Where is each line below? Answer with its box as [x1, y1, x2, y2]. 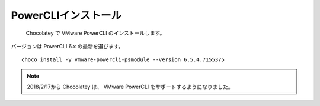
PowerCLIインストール [11, 9, 122, 22]
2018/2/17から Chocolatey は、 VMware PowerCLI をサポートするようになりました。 [27, 83, 233, 91]
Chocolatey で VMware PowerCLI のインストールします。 [25, 29, 165, 37]
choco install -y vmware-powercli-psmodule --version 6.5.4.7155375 [21, 57, 225, 63]
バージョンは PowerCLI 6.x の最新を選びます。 [11, 42, 124, 49]
